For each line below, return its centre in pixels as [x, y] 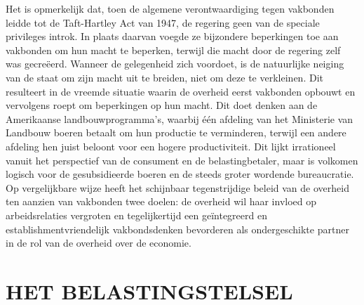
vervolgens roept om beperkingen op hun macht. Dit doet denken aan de [162, 105]
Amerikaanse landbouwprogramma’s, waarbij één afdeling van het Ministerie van [180, 118]
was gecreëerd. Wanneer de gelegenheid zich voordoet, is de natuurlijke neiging [175, 64]
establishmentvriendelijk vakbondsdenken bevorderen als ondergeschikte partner [177, 229]
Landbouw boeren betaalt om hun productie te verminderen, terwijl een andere [176, 132]
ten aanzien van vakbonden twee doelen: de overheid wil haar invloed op [161, 201]
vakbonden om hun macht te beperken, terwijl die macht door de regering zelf [173, 50]
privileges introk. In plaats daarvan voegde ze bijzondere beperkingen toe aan [172, 36]
